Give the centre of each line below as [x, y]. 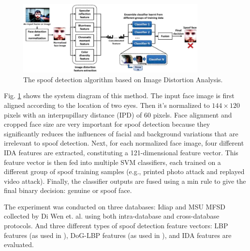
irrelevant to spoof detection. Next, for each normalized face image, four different [124, 143]
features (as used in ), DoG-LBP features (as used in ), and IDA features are [118, 235]
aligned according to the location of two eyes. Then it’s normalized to [107, 105]
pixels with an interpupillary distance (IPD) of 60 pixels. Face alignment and [118, 114]
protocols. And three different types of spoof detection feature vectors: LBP [116, 226]
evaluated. [19, 244]
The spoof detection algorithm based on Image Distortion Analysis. [123, 79]
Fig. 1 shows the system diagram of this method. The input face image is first [119, 96]
